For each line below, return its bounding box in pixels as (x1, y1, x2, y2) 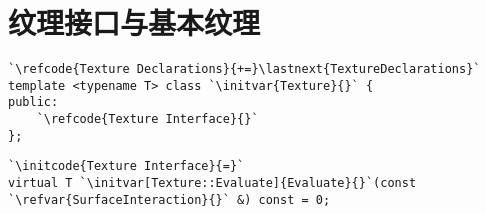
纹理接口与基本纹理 (8, 2, 261, 43)
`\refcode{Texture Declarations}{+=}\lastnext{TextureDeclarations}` (8, 62, 481, 77)
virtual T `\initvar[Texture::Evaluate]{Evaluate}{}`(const (8, 176, 417, 191)
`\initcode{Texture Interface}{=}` (8, 159, 245, 174)
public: (8, 95, 59, 110)
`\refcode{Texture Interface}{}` (36, 112, 259, 127)
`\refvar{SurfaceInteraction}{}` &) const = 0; (8, 192, 331, 207)
